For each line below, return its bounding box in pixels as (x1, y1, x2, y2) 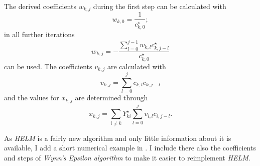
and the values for (4, 92, 59, 103)
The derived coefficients (4, 1, 76, 11)
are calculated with (107, 61, 166, 71)
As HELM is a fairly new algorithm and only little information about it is (4, 132, 231, 143)
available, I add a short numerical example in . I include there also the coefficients (4, 142, 256, 153)
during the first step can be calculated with (93, 1, 226, 11)
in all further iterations (4, 29, 75, 39)
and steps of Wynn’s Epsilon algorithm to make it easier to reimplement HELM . (4, 152, 250, 162)
